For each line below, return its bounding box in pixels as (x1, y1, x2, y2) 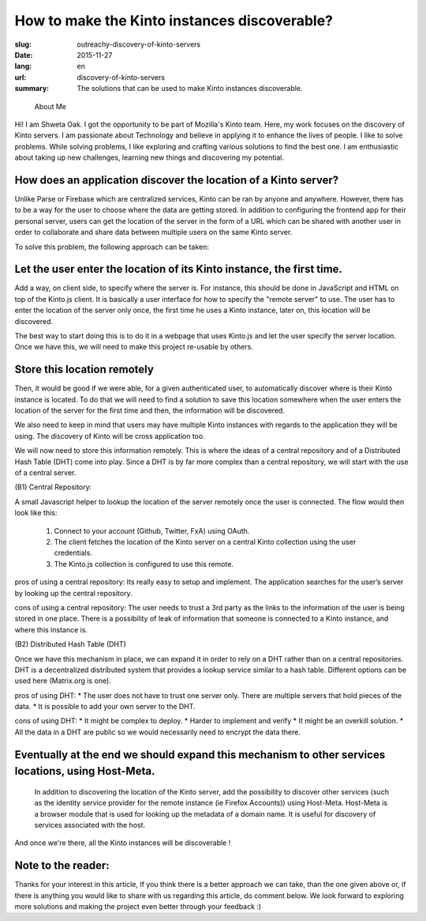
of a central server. (14, 468, 77, 477)
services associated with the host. (34, 821, 146, 830)
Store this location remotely (14, 363, 154, 376)
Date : (14, 50, 33, 59)
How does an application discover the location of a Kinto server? (14, 173, 339, 187)
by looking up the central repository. (14, 588, 133, 598)
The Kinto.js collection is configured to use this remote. (54, 559, 234, 568)
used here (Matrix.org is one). (14, 676, 112, 685)
